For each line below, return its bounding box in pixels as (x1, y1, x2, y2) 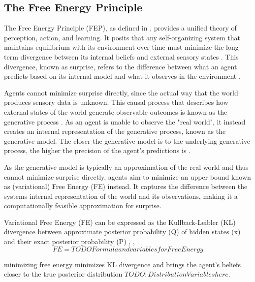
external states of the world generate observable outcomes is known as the (4, 106, 227, 117)
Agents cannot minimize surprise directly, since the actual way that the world (4, 87, 238, 97)
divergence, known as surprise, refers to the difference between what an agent (4, 61, 237, 71)
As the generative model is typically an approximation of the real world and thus (4, 161, 249, 172)
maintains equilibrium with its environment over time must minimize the (4, 42, 224, 52)
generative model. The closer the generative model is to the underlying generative (4, 135, 251, 146)
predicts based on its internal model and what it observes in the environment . (4, 71, 241, 81)
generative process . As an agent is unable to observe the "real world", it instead (4, 116, 246, 126)
